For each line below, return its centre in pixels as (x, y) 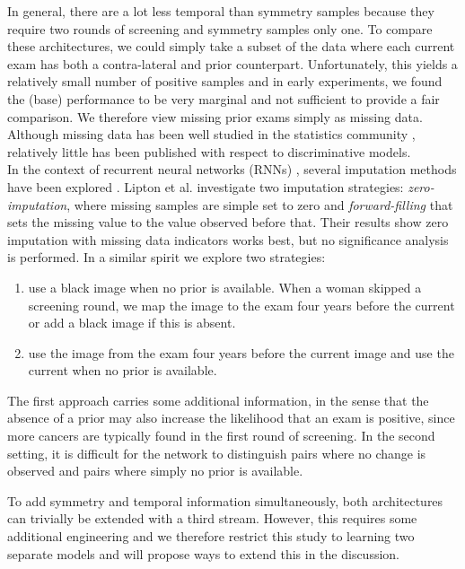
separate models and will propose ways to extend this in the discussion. (204, 553)
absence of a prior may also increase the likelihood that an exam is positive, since (231, 418)
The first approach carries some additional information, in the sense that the (218, 400)
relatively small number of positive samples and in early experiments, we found (225, 81)
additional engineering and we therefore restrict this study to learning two (211, 536)
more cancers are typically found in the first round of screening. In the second (221, 436)
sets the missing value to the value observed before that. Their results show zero (228, 222)
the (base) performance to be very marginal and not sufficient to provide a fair (224, 98)
